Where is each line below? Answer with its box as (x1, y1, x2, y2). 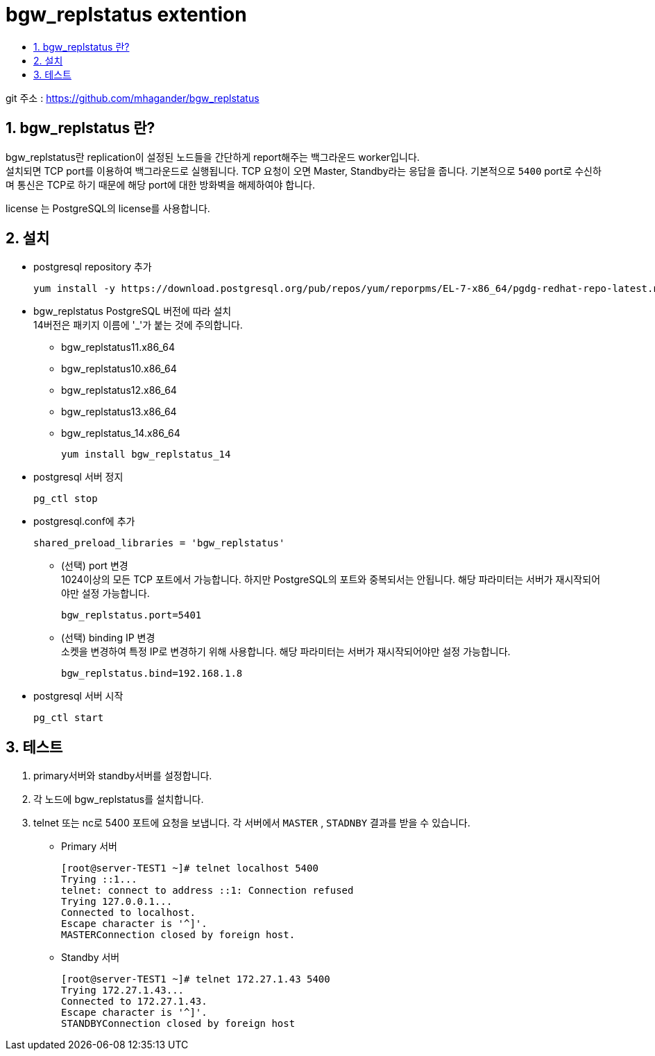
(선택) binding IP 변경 (61, 632, 155, 644)
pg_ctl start (33, 712, 104, 724)
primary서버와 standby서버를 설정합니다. (33, 770, 212, 782)
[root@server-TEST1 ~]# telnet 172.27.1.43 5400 (61, 973, 330, 985)
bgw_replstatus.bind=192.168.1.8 (61, 668, 243, 680)
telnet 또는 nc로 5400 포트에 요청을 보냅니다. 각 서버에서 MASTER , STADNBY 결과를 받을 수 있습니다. (33, 817, 470, 829)
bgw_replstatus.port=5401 (61, 609, 202, 621)
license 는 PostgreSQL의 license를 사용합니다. (6, 202, 210, 214)
